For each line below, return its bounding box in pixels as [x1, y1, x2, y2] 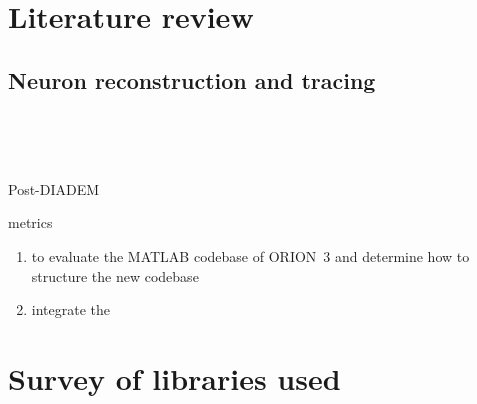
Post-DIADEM [8, 178, 100, 199]
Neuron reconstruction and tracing [8, 64, 376, 95]
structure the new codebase [31, 265, 199, 286]
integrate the [31, 299, 111, 320]
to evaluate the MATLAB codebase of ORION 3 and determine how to [31, 245, 470, 266]
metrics [8, 212, 53, 233]
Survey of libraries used [8, 357, 341, 398]
